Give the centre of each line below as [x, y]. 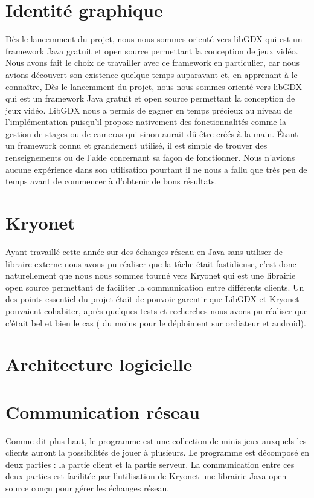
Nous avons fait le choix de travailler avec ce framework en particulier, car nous [152, 63]
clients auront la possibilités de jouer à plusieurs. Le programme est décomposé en [158, 452]
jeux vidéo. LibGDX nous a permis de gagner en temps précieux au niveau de [149, 110]
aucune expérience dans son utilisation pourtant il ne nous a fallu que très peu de [156, 169]
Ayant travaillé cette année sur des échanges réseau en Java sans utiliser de [144, 251]
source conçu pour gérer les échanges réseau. [88, 488]
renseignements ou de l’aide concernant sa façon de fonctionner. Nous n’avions [150, 157]
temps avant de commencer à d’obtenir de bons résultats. [111, 181]
